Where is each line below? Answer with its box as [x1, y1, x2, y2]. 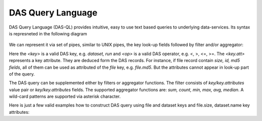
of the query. [9, 71, 35, 77]
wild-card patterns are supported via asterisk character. [9, 93, 121, 99]
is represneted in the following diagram [9, 30, 87, 36]
